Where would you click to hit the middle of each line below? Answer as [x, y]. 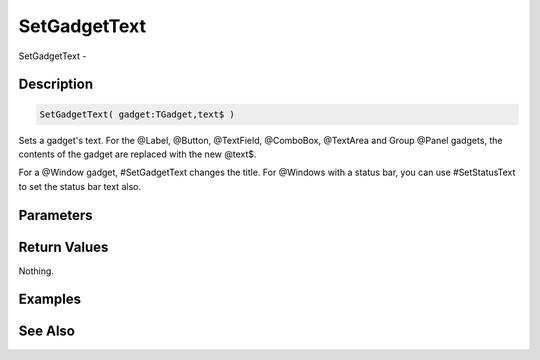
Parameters [55, 215]
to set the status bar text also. [80, 186]
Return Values [63, 246]
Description [56, 84]
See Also [46, 331]
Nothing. [36, 271]
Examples [50, 299]
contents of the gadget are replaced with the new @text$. [137, 154]
